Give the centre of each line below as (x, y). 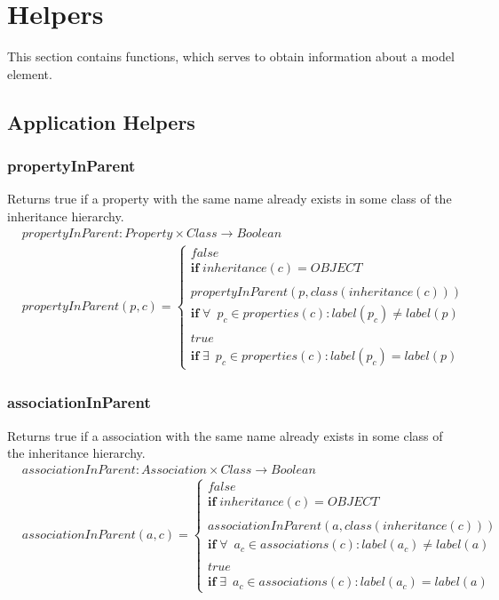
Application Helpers (101, 121)
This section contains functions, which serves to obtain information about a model (231, 56)
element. (30, 73)
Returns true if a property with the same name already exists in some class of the (230, 199)
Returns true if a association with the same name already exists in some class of (225, 435)
